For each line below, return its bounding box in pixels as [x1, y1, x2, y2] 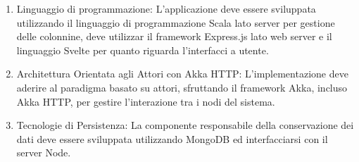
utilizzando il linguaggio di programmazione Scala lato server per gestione [16, 15, 335, 30]
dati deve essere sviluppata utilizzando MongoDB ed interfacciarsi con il [16, 131, 328, 146]
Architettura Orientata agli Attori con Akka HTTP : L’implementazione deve [16, 66, 348, 81]
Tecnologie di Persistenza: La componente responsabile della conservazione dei [16, 118, 354, 132]
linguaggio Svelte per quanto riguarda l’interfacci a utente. [16, 42, 269, 57]
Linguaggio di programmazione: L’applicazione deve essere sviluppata [16, 1, 316, 15]
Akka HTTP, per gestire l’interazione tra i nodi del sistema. [16, 94, 275, 108]
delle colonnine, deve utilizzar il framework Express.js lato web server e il [16, 29, 332, 44]
